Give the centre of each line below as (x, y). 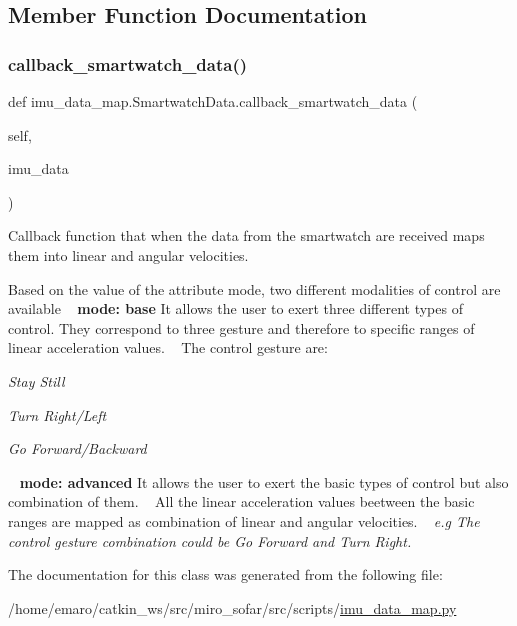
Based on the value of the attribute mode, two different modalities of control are (254, 288)
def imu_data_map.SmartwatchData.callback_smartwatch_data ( (213, 101)
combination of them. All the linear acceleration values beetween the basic (241, 501)
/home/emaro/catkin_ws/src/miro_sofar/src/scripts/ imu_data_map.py (232, 607)
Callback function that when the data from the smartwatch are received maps (246, 235)
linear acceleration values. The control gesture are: (168, 347)
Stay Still (36, 380)
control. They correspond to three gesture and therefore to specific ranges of (241, 327)
